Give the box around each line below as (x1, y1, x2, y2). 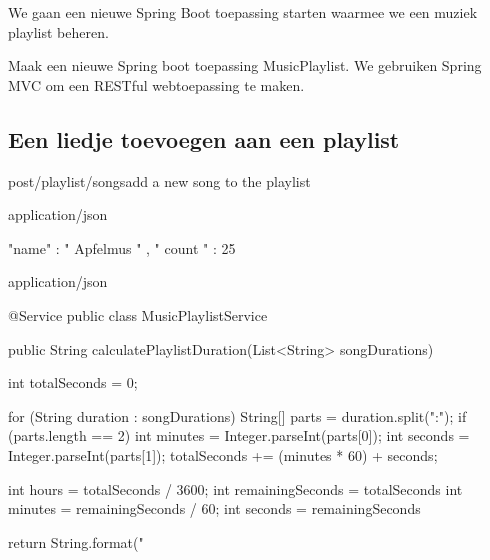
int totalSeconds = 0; (8, 372, 138, 393)
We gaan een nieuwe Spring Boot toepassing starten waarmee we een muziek (8, 2, 478, 22)
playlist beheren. (8, 21, 109, 42)
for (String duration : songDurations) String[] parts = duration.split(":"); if (8, 405, 467, 426)
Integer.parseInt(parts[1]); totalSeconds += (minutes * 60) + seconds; (8, 444, 438, 465)
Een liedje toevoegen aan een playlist (8, 123, 400, 154)
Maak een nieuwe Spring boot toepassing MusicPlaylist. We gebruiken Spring (8, 55, 482, 76)
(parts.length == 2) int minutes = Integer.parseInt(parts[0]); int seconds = (8, 425, 470, 446)
